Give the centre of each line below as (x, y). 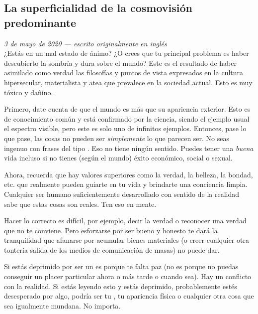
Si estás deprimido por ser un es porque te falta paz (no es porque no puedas (121, 266)
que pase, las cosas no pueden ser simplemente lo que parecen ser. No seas (117, 138)
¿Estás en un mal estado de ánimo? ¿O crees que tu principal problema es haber (127, 53)
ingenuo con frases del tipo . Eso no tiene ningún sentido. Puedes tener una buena (129, 148)
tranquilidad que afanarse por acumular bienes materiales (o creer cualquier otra (127, 240)
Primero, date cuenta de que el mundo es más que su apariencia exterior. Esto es (127, 109)
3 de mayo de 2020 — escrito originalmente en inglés (86, 43)
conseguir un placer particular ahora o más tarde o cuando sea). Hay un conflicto (128, 276)
